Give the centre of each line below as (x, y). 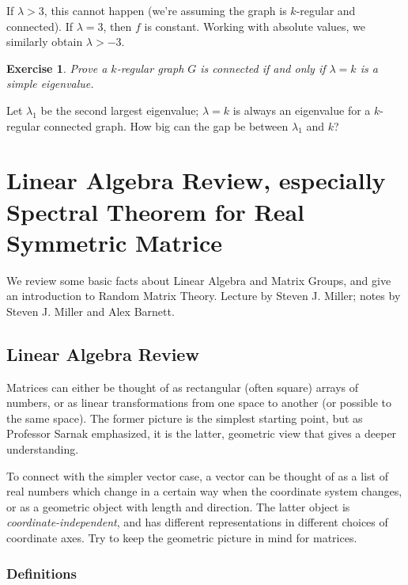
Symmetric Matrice (115, 242)
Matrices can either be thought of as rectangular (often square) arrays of (183, 387)
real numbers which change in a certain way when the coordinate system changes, (204, 491)
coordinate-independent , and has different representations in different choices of (197, 522)
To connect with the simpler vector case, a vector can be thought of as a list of (197, 475)
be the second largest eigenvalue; (120, 110)
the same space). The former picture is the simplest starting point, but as (185, 418)
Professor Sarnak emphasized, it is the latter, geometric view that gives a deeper (202, 433)
